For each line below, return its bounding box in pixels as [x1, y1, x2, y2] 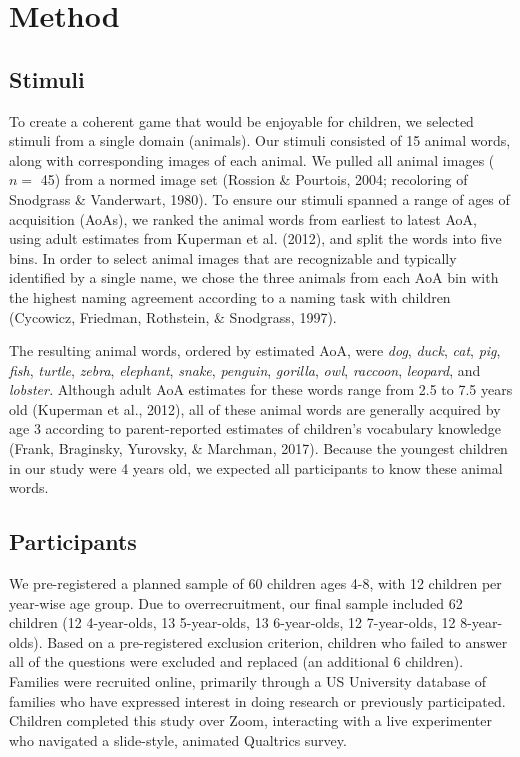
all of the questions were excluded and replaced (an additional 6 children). [9, 651, 464, 672]
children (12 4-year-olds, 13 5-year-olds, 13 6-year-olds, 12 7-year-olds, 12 [9, 612, 456, 633]
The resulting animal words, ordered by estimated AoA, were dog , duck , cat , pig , [9, 340, 501, 361]
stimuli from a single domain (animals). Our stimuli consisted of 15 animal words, [9, 130, 511, 151]
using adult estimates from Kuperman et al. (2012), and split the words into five [9, 228, 502, 249]
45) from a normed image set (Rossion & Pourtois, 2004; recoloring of [40, 169, 468, 190]
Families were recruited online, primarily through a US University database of [9, 671, 487, 692]
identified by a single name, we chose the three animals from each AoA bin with [9, 267, 499, 288]
